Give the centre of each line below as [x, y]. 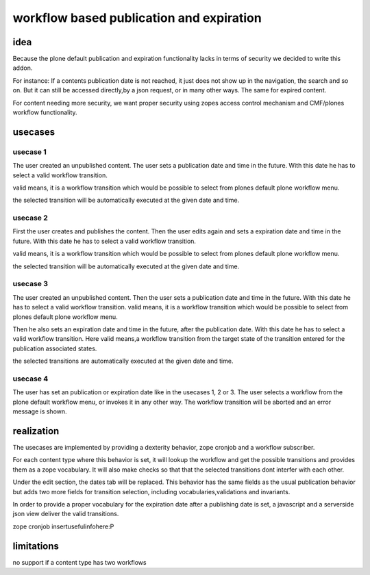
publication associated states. [55, 348]
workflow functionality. [45, 112]
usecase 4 [30, 379]
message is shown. [40, 411]
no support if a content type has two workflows [79, 562]
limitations [36, 546]
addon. [23, 68]
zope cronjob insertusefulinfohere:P [63, 526]
